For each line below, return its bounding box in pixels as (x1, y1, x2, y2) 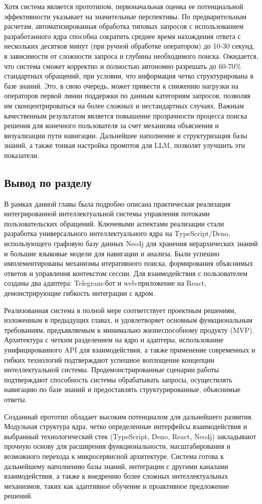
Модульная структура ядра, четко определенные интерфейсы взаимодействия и (4, 421, 247, 432)
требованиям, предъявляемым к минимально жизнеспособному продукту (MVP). (4, 324, 254, 335)
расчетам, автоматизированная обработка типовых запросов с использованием (4, 21, 244, 31)
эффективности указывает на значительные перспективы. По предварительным (4, 11, 247, 21)
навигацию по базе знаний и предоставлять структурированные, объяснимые (4, 384, 241, 395)
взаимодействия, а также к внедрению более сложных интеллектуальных (4, 471, 228, 481)
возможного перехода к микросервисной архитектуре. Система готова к (4, 450, 224, 461)
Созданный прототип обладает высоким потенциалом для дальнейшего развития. (4, 411, 253, 421)
